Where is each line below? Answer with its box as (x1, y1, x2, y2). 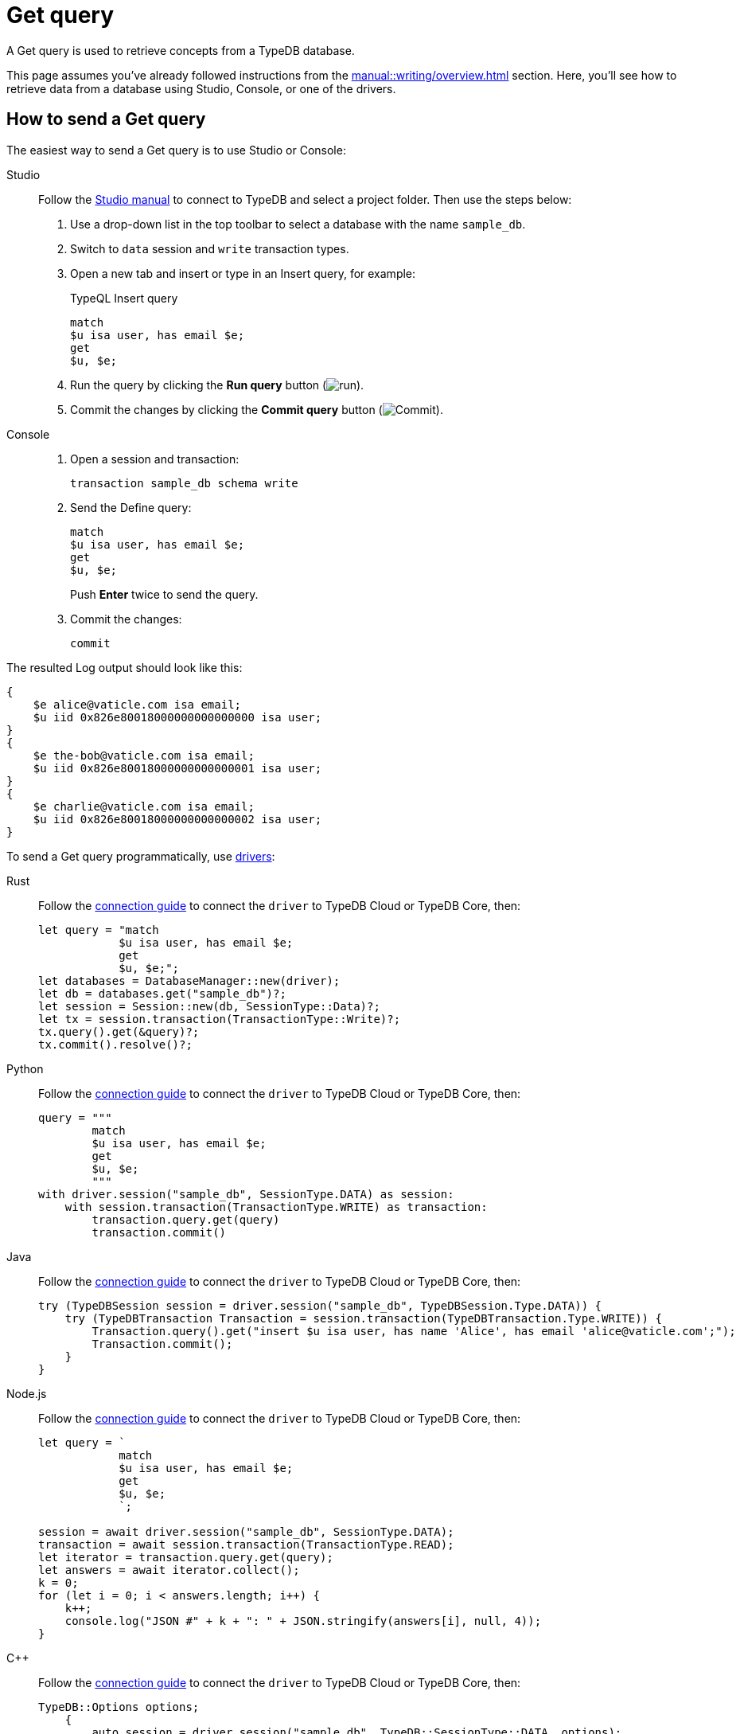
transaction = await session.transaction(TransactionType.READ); (38, 1537, 454, 1551)
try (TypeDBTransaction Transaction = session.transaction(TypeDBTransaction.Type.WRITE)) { (64, 1311, 662, 1325)
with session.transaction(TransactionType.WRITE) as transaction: (64, 1200, 488, 1213)
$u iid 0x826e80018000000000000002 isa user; (33, 812, 322, 826)
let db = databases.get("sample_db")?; (38, 986, 286, 1000)
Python (6, 1061, 44, 1076)
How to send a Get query (6, 109, 206, 130)
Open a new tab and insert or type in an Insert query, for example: (70, 266, 416, 280)
